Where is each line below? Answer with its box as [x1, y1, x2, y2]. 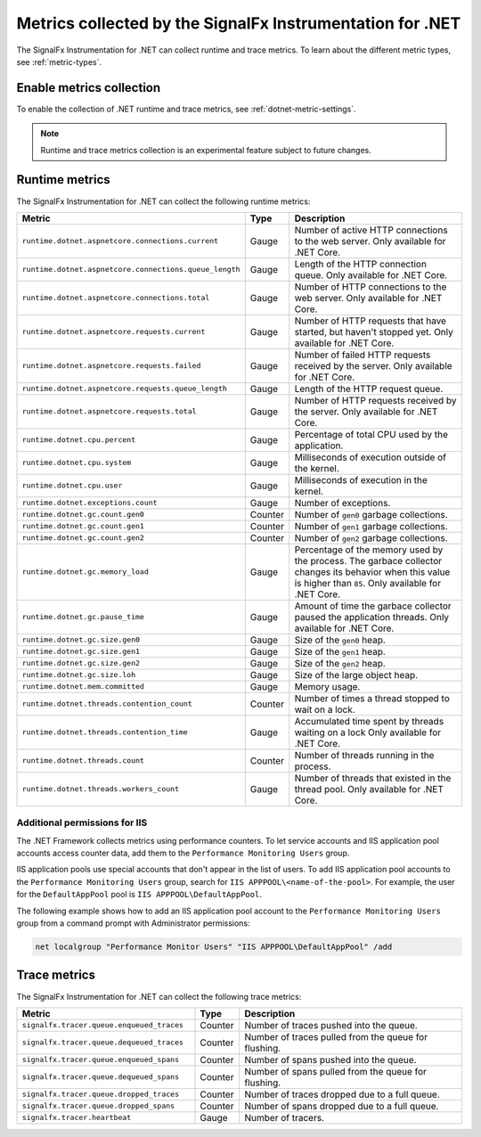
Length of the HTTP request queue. [294, 382, 444, 395]
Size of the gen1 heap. [294, 645, 387, 658]
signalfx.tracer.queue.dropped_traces [21, 1090, 180, 1100]
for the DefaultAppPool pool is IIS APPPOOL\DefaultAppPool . [16, 889, 262, 900]
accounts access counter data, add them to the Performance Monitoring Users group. [16, 847, 350, 859]
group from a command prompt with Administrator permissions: [16, 918, 250, 928]
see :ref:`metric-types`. [16, 56, 102, 67]
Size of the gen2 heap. [294, 657, 387, 669]
